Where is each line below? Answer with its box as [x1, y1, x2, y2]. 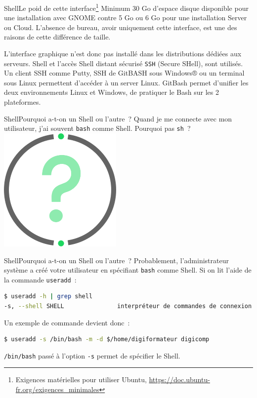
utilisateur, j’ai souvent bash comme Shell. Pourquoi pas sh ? [4, 123, 191, 133]
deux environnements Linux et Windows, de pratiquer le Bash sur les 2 [4, 87, 219, 97]
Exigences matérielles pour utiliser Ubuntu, [15, 374, 147, 385]
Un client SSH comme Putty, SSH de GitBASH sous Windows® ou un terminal [4, 68, 245, 78]
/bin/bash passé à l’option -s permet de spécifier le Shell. [4, 350, 180, 360]
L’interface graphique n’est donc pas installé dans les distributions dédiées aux [4, 48, 242, 59]
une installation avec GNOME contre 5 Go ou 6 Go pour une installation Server [4, 12, 247, 23]
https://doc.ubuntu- [149, 374, 210, 385]
